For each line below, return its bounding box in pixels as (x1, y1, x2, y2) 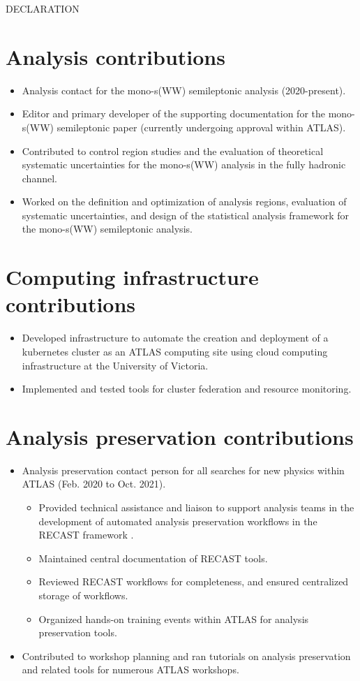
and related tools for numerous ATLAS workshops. (22, 662, 239, 677)
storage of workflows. (38, 588, 128, 603)
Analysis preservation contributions (6, 422, 354, 451)
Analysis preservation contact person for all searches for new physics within (22, 462, 345, 477)
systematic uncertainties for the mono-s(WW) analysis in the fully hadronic (22, 157, 346, 172)
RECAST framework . (38, 527, 134, 542)
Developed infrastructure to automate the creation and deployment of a (22, 330, 329, 345)
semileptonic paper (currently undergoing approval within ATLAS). (57, 119, 346, 134)
